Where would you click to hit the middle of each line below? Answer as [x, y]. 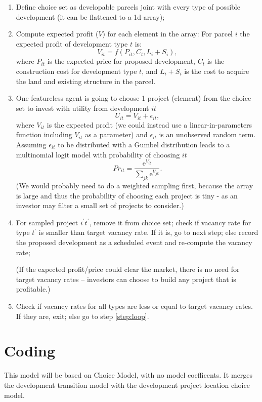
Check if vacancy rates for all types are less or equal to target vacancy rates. [134, 306]
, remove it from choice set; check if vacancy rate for [170, 222]
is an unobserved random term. [207, 134]
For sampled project [47, 222]
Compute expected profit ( [57, 34]
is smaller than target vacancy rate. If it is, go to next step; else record [148, 232]
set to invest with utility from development [82, 108]
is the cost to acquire [217, 71]
